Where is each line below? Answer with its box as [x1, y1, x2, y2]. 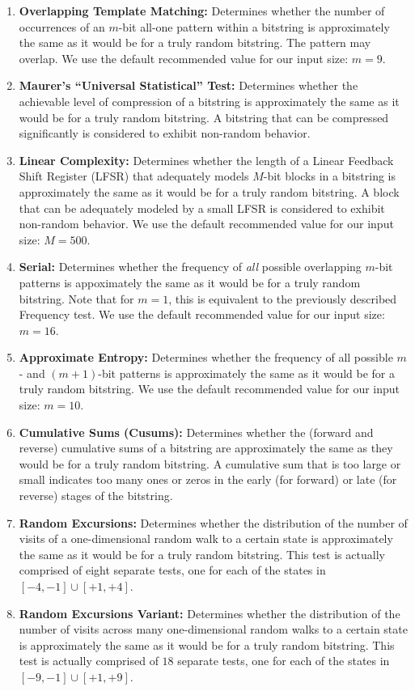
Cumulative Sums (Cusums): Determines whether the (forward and [19, 423, 374, 440]
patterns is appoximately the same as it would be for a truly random [19, 273, 361, 290]
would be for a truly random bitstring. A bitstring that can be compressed [19, 108, 389, 125]
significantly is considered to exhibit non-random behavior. [19, 125, 311, 142]
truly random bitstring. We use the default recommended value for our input [19, 380, 400, 397]
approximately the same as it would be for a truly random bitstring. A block [19, 183, 400, 200]
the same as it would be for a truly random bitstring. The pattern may [19, 34, 371, 51]
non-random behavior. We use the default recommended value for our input [19, 215, 394, 232]
